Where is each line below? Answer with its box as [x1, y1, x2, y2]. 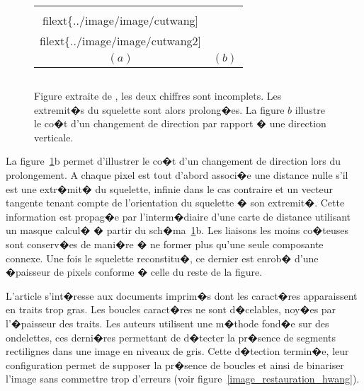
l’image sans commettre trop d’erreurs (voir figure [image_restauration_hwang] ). [6, 371, 360, 386]
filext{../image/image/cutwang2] [40, 33, 202, 49]
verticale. [34, 129, 74, 144]
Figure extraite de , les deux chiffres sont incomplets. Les [34, 88, 282, 103]
